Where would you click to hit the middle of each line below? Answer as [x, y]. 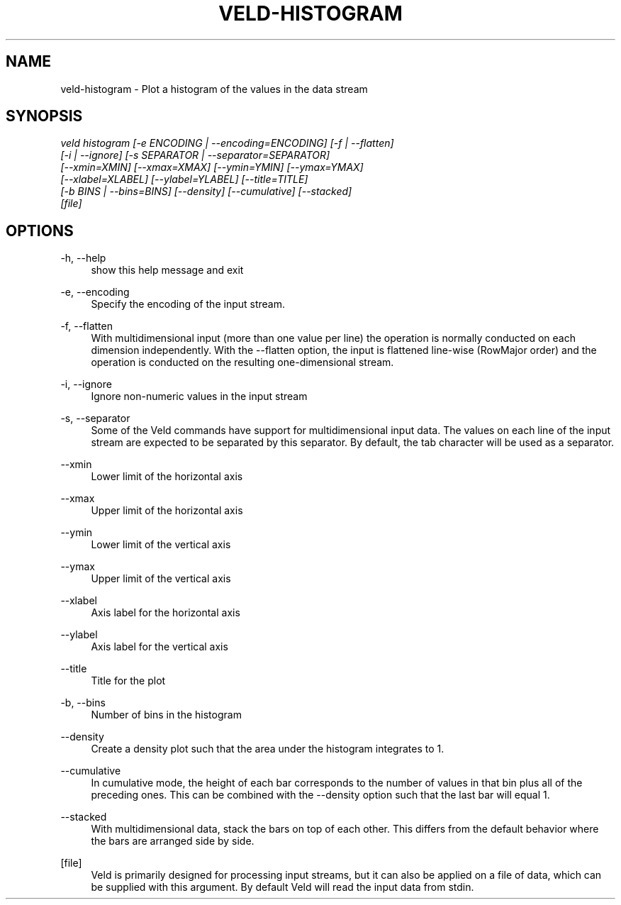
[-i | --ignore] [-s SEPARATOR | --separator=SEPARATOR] [195, 155]
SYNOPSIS [44, 116]
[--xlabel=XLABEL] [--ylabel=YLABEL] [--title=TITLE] [184, 179]
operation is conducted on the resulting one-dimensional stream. [242, 362]
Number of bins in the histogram [166, 715]
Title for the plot [128, 681]
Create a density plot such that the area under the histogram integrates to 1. [268, 749]
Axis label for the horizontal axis [166, 613]
